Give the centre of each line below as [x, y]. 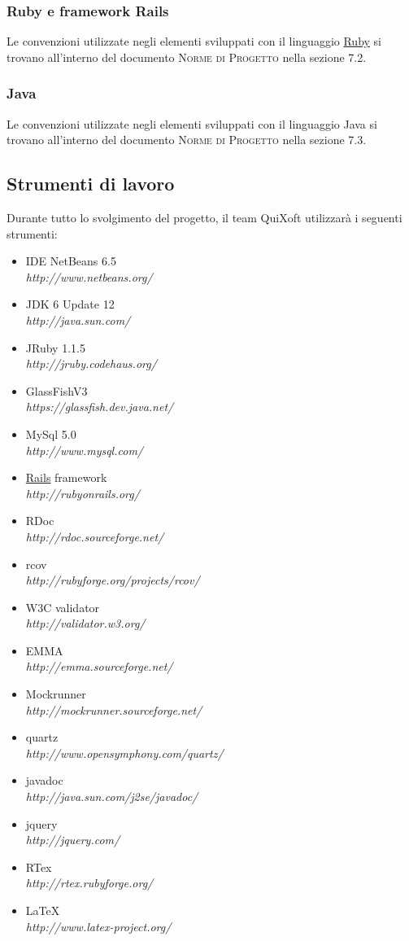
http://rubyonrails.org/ [83, 493]
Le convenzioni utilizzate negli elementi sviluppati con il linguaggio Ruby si [194, 41]
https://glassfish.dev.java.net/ [100, 407]
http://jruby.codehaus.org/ [91, 363]
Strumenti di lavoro [91, 184]
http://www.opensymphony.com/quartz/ [124, 753]
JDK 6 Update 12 [70, 304]
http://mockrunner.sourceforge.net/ [114, 709]
